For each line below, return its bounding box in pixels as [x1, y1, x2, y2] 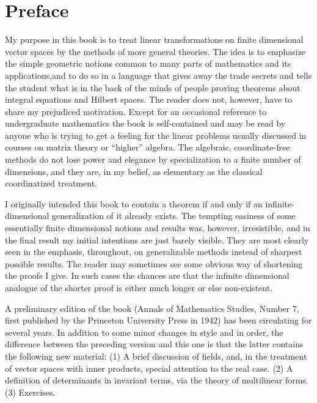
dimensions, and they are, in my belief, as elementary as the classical [5, 165, 263, 177]
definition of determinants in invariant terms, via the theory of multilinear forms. [5, 374, 308, 386]
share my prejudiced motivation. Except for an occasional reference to [5, 105, 267, 117]
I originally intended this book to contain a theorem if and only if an [5, 197, 263, 210]
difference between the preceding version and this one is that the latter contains [5, 338, 304, 350]
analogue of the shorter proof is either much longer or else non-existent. [5, 281, 273, 294]
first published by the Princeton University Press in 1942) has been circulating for [5, 314, 312, 327]
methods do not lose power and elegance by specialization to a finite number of [5, 153, 301, 166]
